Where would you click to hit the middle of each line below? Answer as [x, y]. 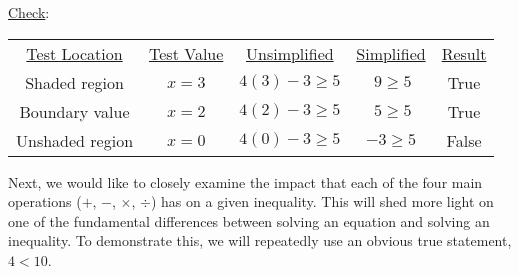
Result [464, 53]
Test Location [74, 53]
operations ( [45, 201]
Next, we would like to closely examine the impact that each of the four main [245, 181]
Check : [29, 12]
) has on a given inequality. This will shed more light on [322, 201]
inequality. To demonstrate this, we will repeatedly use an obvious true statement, [260, 240]
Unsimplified [289, 53]
